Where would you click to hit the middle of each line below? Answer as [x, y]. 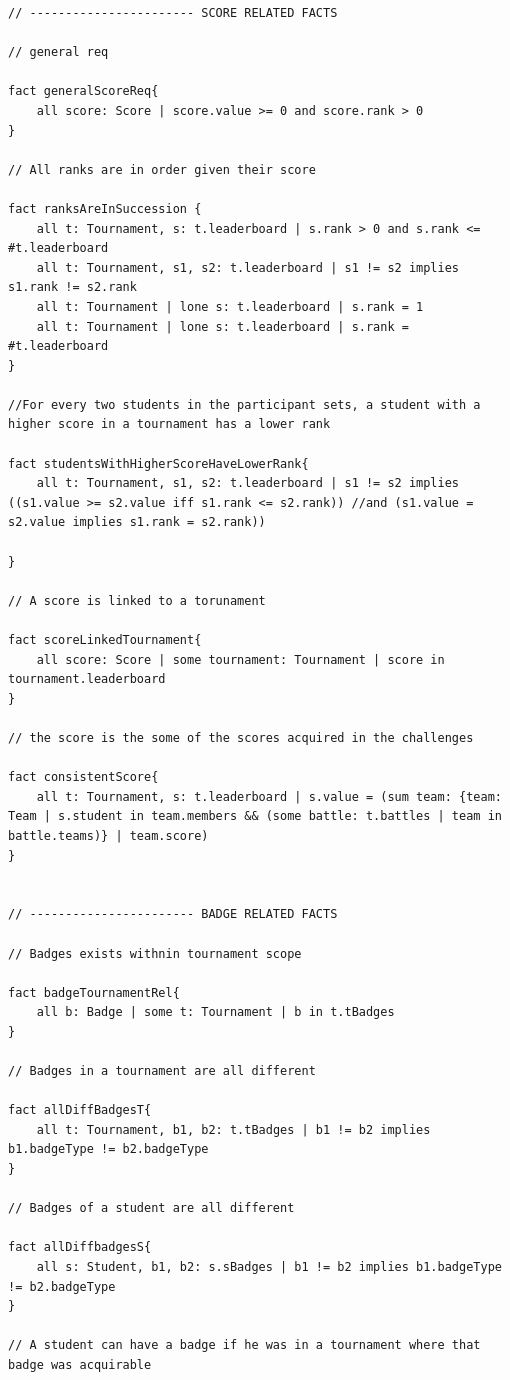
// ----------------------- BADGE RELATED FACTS [173, 914]
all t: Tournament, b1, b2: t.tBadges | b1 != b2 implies [233, 1129]
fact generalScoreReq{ [83, 91]
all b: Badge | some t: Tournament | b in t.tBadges [215, 1012]
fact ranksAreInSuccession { [105, 208]
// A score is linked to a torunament [137, 600]
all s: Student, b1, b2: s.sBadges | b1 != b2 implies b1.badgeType [269, 1267]
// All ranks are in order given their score [162, 169]
